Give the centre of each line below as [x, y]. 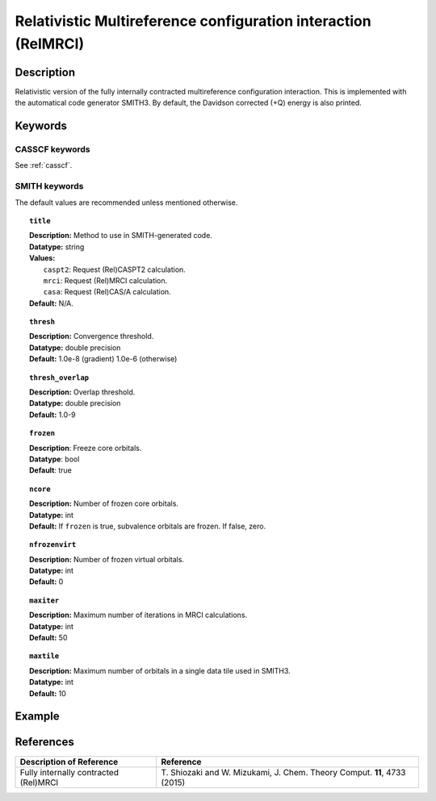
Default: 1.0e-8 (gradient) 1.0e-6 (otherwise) [103, 359]
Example [37, 717]
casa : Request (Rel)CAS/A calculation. [107, 292]
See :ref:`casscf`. [44, 165]
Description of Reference [69, 761]
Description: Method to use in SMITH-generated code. [121, 236]
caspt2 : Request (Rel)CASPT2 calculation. [114, 269]
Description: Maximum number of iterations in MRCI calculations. [138, 615]
